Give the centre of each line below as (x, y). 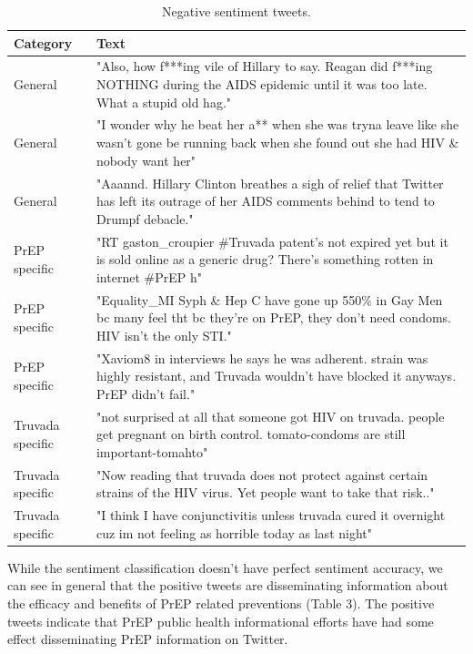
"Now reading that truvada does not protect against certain (262, 474)
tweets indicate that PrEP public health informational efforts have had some (221, 621)
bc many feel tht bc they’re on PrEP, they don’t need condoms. (273, 317)
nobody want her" (146, 160)
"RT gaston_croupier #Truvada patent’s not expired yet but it (272, 241)
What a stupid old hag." (164, 102)
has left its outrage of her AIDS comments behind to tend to (265, 201)
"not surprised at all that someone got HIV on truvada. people (270, 416)
